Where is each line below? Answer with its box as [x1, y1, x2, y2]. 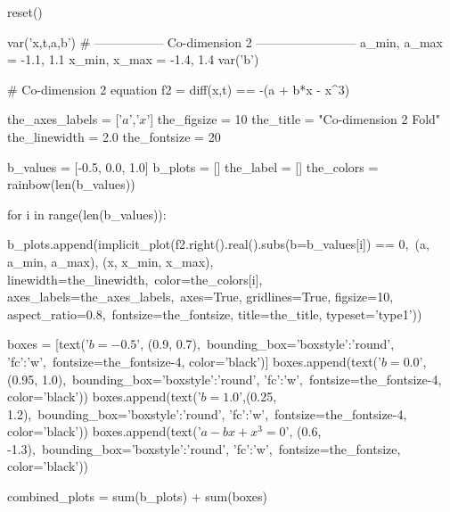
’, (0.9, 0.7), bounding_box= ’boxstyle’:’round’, [136, 334, 395, 353]
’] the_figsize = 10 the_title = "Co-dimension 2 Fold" [146, 110, 441, 128]
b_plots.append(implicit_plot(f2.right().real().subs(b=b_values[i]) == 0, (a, [7, 235, 430, 253]
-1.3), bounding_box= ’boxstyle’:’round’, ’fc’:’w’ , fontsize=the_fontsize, [7, 439, 401, 458]
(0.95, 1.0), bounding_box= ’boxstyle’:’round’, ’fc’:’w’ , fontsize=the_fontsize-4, [7, 369, 442, 388]
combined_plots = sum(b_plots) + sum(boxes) [7, 487, 268, 506]
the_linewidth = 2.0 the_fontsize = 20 [7, 127, 221, 145]
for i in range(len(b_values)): [7, 204, 167, 223]
